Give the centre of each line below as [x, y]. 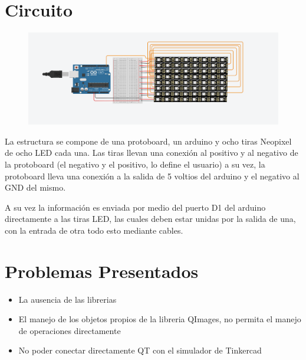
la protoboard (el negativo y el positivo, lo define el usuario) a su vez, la [135, 164]
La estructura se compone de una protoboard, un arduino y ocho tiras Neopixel [148, 141]
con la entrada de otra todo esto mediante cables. [94, 230]
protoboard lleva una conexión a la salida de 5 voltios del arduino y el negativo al [152, 176]
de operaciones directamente [70, 330]
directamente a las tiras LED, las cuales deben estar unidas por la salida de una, [150, 219]
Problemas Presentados [102, 271]
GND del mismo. [35, 187]
